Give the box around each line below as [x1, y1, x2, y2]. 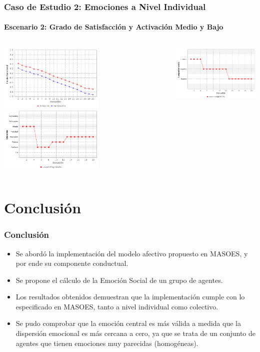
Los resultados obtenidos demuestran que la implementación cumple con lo [15, 291, 245, 302]
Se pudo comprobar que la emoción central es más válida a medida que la [15, 318, 241, 328]
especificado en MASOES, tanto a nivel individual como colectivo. [15, 301, 218, 311]
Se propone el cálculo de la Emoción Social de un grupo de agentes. [15, 274, 223, 285]
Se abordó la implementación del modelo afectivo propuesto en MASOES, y [15, 248, 248, 258]
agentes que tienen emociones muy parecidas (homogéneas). [15, 337, 198, 348]
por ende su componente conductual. [15, 258, 128, 268]
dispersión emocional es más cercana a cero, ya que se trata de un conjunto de [15, 328, 256, 338]
